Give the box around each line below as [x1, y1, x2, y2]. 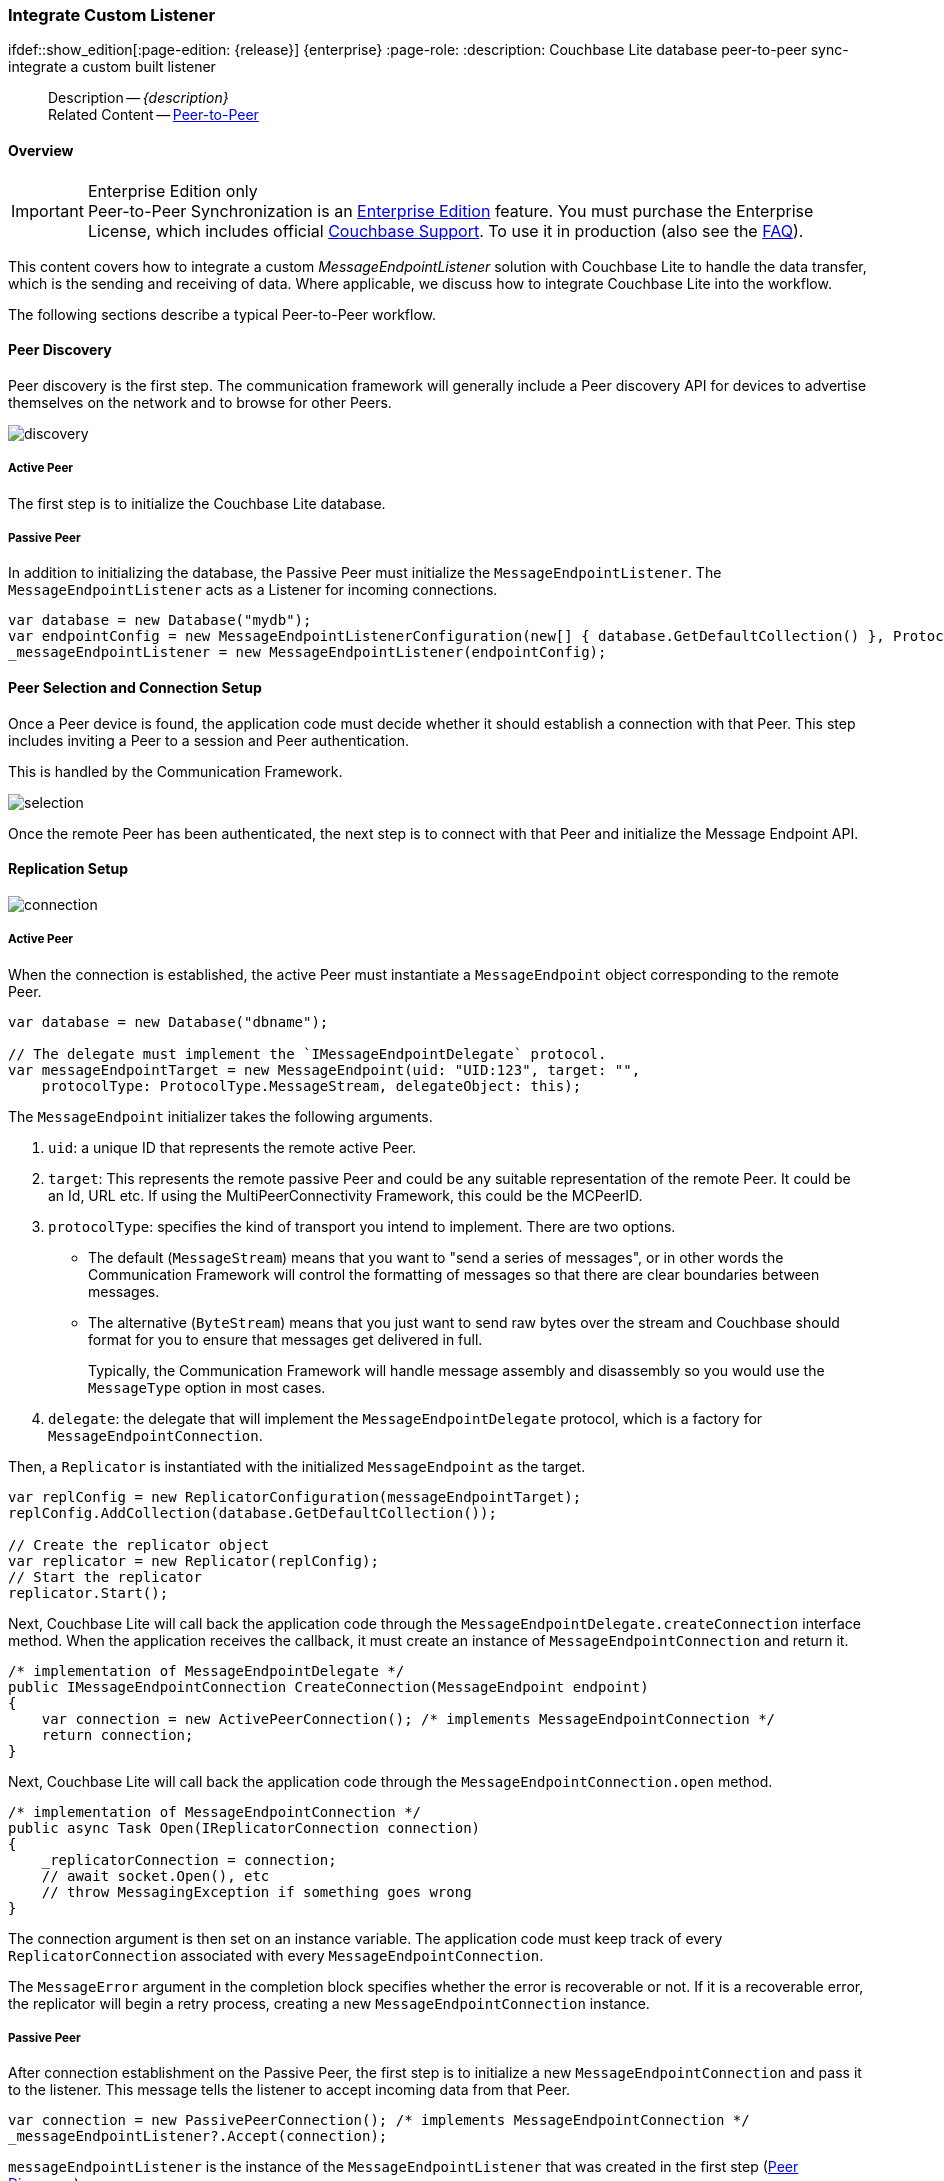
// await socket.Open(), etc [41, 1867, 270, 1884]
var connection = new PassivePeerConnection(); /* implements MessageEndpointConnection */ [8, 2112, 750, 2129]
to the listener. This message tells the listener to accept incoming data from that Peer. [8, 2081, 571, 2099]
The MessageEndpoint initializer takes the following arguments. [8, 1107, 433, 1125]
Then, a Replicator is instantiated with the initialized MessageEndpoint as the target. [8, 1457, 586, 1475]
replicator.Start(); [8, 1584, 169, 1601]
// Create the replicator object [8, 1536, 270, 1553]
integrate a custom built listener [8, 58, 216, 76]
